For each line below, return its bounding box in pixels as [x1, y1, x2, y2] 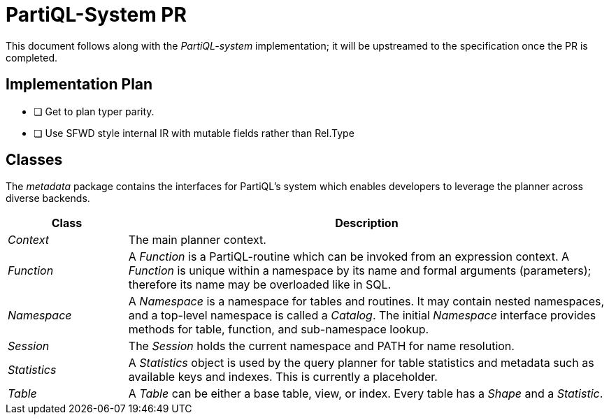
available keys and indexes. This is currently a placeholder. [128, 370, 438, 384]
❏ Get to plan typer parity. [34, 105, 155, 117]
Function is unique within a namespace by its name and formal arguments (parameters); [128, 263, 592, 278]
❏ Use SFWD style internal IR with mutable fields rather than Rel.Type [34, 126, 354, 139]
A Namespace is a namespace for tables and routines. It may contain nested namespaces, [128, 294, 605, 309]
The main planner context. [128, 233, 266, 247]
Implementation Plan [6, 75, 153, 94]
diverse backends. [6, 192, 90, 205]
